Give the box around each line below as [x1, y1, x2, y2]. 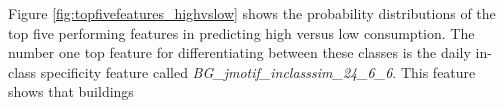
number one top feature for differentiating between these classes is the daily [8, 42, 471, 63]
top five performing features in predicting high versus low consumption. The [8, 22, 475, 43]
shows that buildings [8, 81, 134, 102]
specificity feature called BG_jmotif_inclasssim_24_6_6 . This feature [40, 61, 476, 82]
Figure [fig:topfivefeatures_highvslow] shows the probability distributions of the [8, 3, 496, 23]
